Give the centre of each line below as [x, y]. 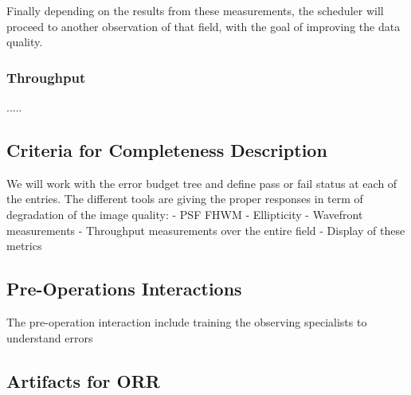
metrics [24, 246]
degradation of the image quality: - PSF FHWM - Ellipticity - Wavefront [185, 214]
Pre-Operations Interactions [124, 289]
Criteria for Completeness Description [167, 149]
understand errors [50, 337]
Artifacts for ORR [83, 380]
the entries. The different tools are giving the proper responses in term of [185, 199]
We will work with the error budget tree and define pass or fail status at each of [202, 183]
